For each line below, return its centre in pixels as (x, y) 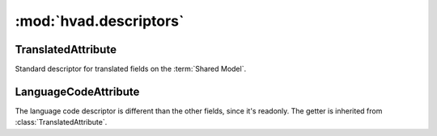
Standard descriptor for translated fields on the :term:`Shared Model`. (131, 69)
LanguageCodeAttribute (77, 91)
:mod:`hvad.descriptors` (100, 21)
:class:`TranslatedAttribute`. (61, 122)
